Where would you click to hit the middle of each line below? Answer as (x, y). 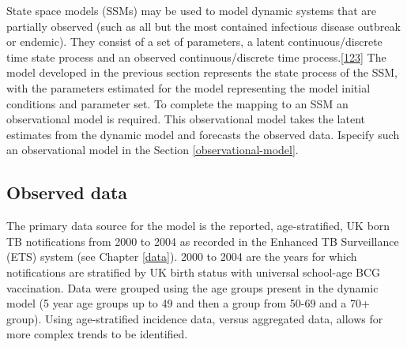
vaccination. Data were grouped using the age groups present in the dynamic (192, 287)
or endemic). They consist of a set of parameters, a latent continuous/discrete (194, 41)
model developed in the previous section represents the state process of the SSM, (202, 72)
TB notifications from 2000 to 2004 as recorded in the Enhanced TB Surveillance (203, 241)
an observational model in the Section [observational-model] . (153, 150)
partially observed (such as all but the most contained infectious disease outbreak (203, 26)
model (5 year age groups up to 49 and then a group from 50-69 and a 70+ (188, 303)
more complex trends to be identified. (97, 334)
